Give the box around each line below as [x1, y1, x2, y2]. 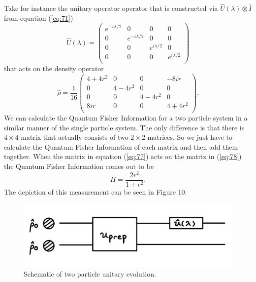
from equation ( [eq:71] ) [4, 12, 73, 23]
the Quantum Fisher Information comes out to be [4, 161, 154, 171]
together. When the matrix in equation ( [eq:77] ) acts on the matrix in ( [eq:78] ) [4, 151, 242, 161]
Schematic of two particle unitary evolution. [24, 269, 156, 279]
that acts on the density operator [4, 63, 104, 73]
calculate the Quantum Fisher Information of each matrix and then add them [4, 141, 238, 152]
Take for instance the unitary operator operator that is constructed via [4, 3, 218, 13]
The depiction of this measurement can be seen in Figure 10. [4, 186, 187, 197]
